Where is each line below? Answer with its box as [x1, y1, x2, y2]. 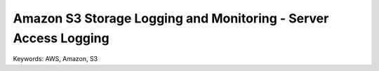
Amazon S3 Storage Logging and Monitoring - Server [13, 11, 329, 26]
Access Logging [13, 30, 109, 46]
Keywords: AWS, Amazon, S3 [13, 55, 98, 63]
